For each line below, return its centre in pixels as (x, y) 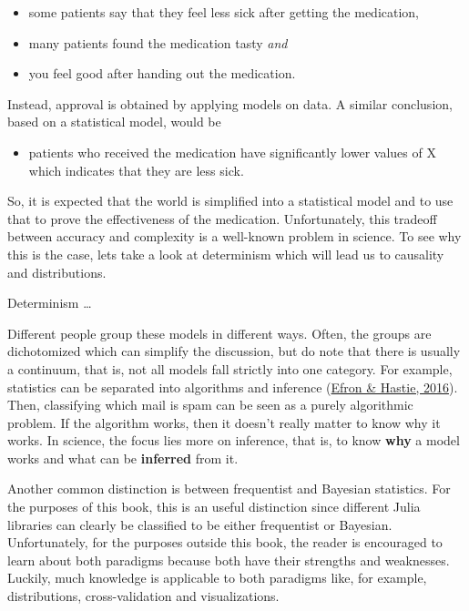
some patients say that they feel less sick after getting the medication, (224, 12)
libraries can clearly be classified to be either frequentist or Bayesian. (200, 524)
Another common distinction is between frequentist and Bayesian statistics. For (229, 489)
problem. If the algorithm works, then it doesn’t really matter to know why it (224, 422)
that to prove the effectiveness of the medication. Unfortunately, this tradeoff (222, 218)
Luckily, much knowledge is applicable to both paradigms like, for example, (217, 578)
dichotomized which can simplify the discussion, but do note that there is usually (234, 351)
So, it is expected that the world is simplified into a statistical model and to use (230, 201)
